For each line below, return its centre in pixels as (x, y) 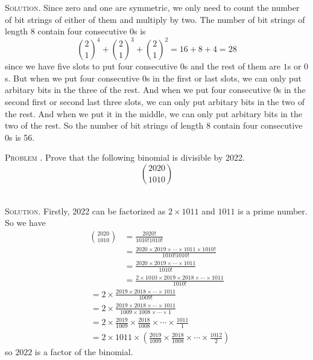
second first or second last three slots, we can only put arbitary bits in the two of (155, 102)
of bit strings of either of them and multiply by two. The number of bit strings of (155, 19)
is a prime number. (273, 211)
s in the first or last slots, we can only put (224, 78)
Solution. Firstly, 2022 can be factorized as (85, 211)
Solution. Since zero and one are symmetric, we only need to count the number (152, 7)
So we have (25, 223)
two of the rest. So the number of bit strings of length (104, 125)
